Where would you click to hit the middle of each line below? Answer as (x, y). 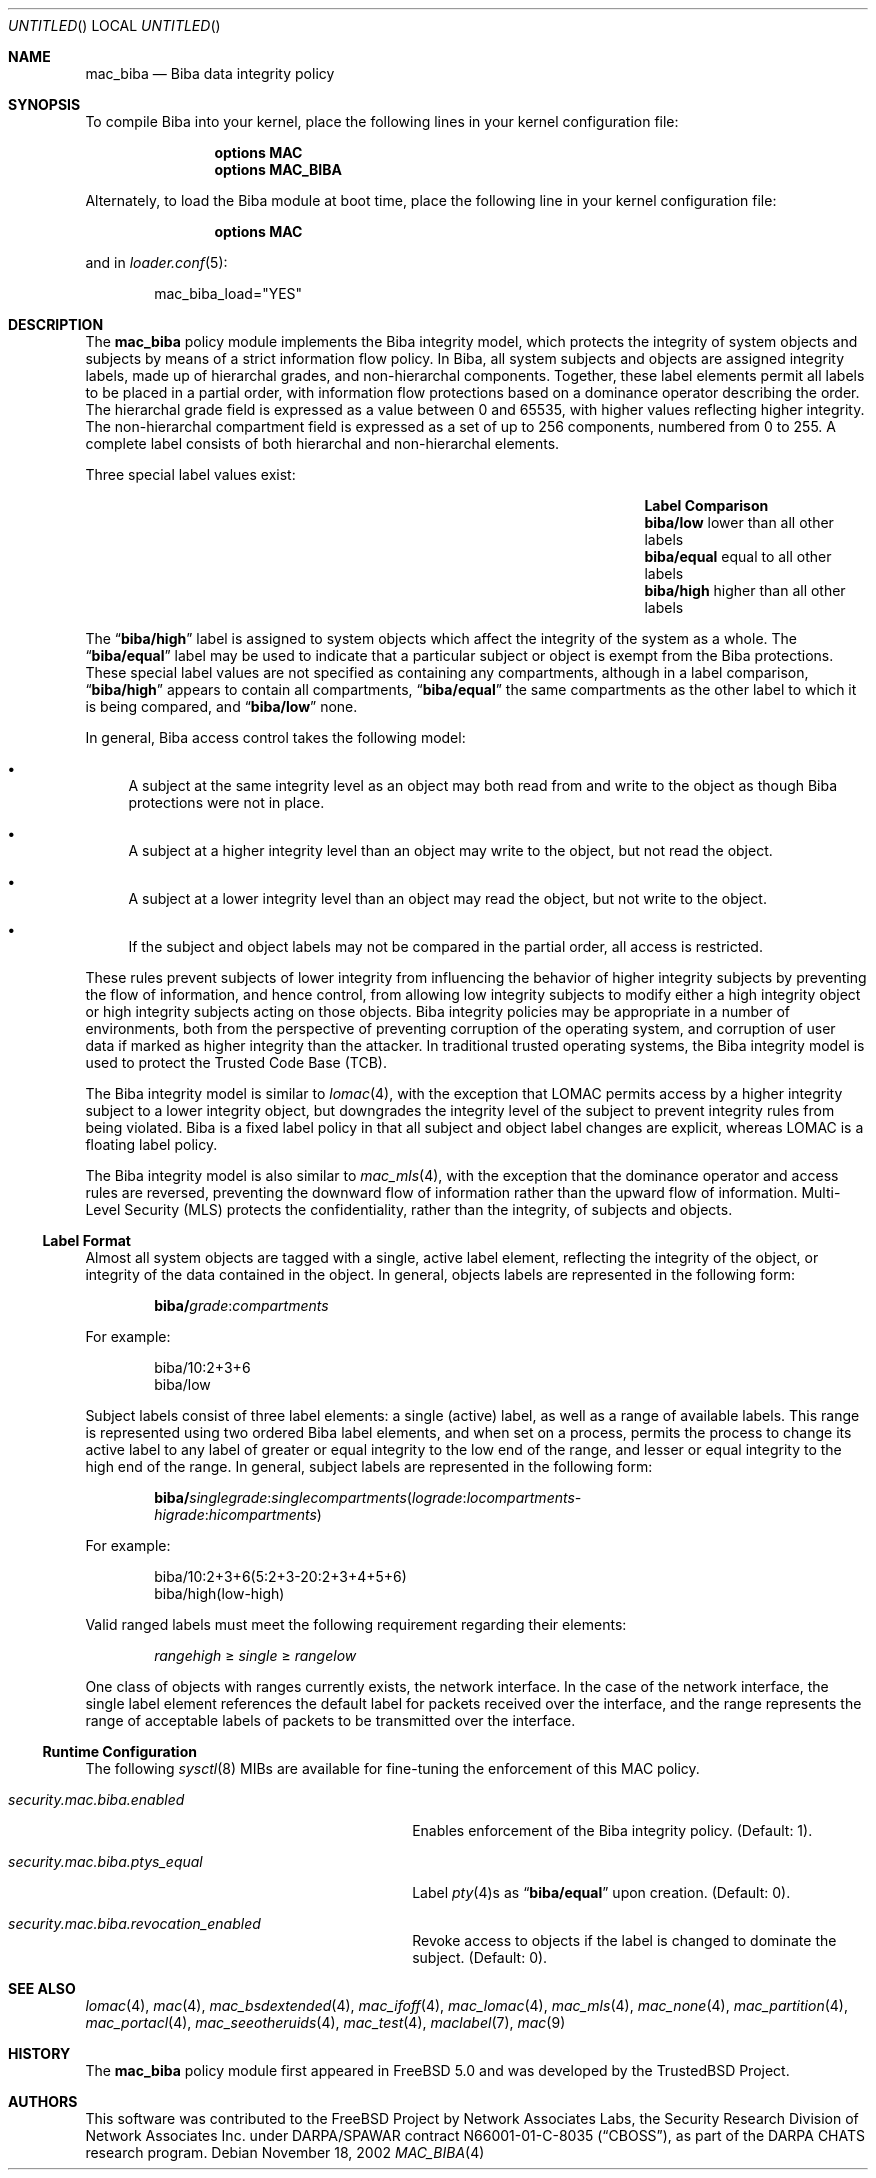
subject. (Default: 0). (480, 1957)
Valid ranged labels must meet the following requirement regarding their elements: (356, 1624)
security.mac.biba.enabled (96, 1799)
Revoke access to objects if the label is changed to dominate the (624, 1940)
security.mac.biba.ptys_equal (105, 1861)
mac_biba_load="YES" (228, 293)
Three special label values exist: (190, 474)
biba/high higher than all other (745, 590)
